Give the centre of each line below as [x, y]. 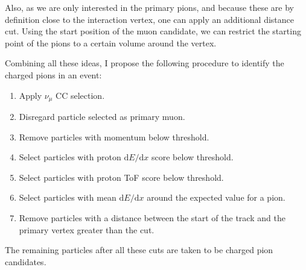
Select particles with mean [68, 197]
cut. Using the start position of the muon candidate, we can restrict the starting [153, 31]
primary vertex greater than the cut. [87, 229]
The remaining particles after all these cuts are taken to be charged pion [139, 250]
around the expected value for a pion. [216, 197]
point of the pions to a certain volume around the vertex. [111, 42]
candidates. [26, 261]
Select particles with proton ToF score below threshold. [121, 177]
